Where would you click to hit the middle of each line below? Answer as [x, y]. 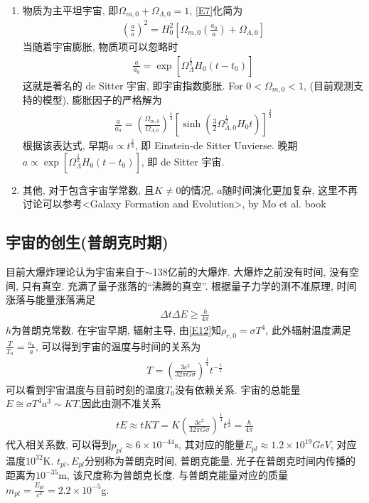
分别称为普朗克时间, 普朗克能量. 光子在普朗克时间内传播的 [220, 460]
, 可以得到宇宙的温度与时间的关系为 [118, 346]
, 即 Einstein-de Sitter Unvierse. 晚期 [216, 145]
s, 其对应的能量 [209, 444]
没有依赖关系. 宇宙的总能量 [237, 389]
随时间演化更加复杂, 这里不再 [290, 189]
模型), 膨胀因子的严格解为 [102, 100]
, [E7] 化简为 [216, 10]
